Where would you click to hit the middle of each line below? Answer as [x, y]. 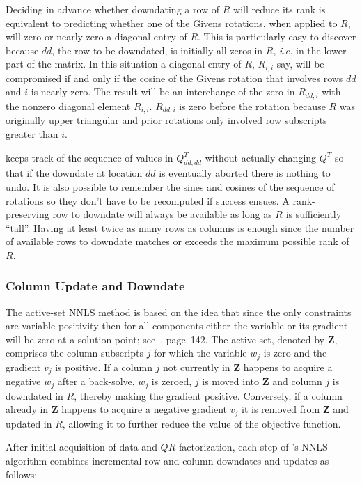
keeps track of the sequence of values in [89, 157]
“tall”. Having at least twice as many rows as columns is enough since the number [180, 227]
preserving [27, 214]
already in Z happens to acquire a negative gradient [117, 409]
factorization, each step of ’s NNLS [253, 447]
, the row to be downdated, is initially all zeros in [157, 50]
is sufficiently [314, 214]
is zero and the [295, 353]
